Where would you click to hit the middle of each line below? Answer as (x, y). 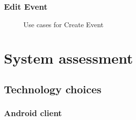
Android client (33, 112)
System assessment (68, 58)
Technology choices (53, 89)
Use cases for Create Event (64, 25)
